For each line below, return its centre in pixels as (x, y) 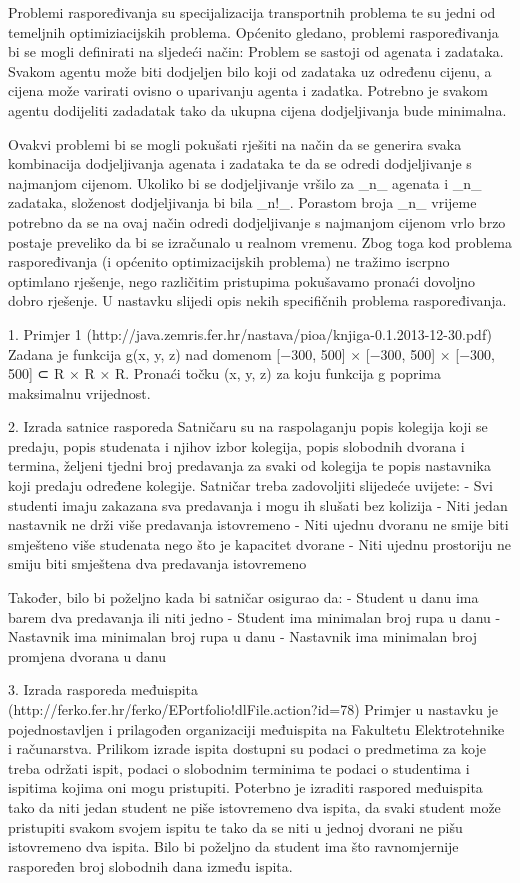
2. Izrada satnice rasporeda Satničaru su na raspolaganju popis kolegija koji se (248, 426)
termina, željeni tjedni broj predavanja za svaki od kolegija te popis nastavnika (249, 465)
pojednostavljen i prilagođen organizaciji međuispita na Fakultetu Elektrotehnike (256, 728)
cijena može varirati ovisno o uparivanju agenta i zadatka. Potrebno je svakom (248, 90)
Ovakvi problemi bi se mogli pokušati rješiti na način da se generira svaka (235, 143)
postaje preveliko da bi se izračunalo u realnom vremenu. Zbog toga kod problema (260, 241)
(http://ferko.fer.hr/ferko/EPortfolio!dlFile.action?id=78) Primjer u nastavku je (253, 709)
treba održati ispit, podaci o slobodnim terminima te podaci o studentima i (239, 767)
